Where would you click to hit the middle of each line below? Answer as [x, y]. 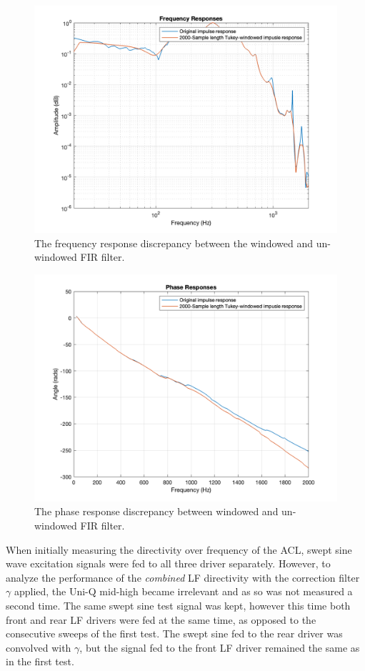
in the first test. [40, 661]
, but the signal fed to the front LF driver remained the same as [220, 647]
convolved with [39, 647]
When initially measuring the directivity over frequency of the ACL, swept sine [179, 549]
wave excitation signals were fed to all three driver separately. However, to [168, 563]
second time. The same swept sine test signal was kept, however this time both [178, 605]
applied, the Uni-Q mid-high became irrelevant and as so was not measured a [183, 591]
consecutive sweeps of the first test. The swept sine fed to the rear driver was [174, 633]
